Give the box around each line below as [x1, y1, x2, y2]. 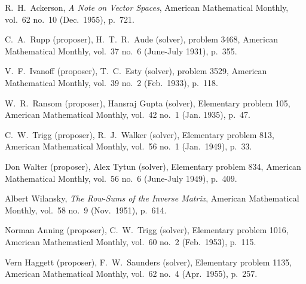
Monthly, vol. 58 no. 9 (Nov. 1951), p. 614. [5, 203, 167, 216]
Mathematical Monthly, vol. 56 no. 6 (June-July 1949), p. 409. [5, 172, 237, 184]
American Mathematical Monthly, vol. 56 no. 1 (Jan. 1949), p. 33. [5, 140, 252, 152]
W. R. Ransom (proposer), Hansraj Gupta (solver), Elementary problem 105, [5, 96, 290, 109]
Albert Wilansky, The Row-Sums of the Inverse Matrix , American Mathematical [5, 192, 299, 204]
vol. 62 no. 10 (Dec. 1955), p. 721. [5, 13, 134, 25]
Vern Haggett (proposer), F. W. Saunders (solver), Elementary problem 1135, [5, 255, 292, 268]
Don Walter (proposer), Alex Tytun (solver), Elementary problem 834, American [5, 160, 301, 172]
